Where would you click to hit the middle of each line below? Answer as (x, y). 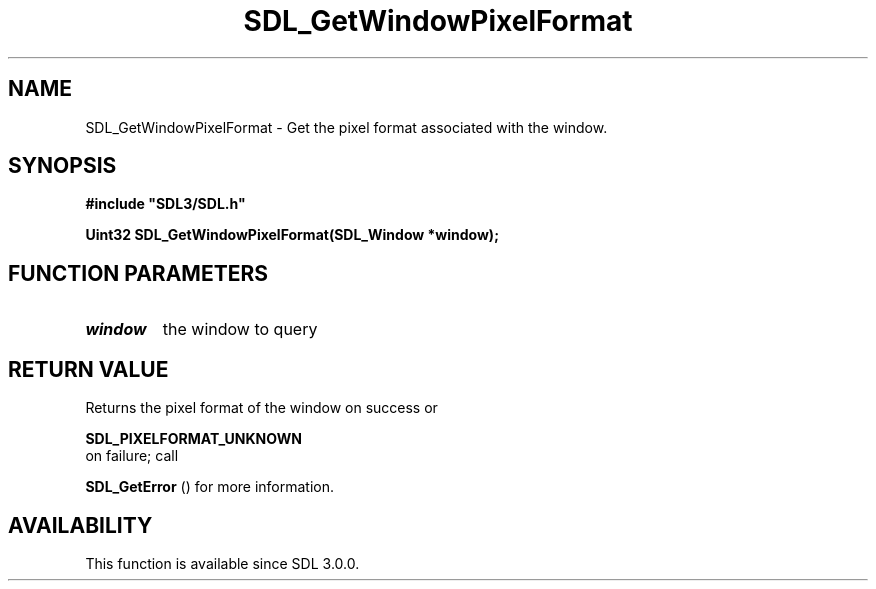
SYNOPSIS (62, 166)
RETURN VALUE (88, 369)
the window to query (240, 329)
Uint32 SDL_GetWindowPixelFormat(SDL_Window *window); (292, 235)
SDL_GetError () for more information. (210, 487)
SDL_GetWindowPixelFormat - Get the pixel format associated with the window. (346, 127)
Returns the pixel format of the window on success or (261, 408)
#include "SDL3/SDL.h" (165, 204)
